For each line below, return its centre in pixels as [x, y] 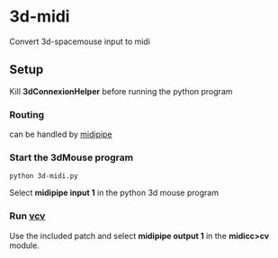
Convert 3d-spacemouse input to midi [80, 41]
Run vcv [27, 216]
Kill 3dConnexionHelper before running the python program [121, 91]
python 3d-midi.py [44, 176]
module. [25, 245]
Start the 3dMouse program [71, 157]
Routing [27, 114]
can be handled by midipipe [61, 134]
